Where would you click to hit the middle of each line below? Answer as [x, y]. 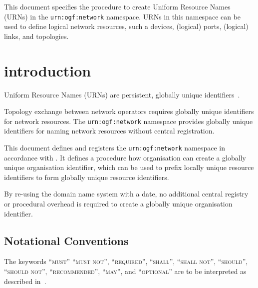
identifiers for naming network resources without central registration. [109, 131]
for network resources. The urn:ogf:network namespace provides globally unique [129, 121]
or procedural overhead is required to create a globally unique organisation [118, 204]
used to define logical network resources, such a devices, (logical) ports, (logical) [126, 26]
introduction [48, 70]
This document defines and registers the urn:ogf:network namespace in [115, 147]
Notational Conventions [66, 240]
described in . [25, 281]
